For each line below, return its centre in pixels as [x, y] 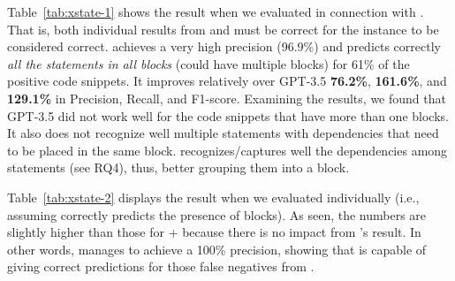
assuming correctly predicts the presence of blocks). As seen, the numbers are [217, 214]
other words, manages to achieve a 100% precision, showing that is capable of [217, 249]
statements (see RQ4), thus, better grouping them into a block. [178, 167]
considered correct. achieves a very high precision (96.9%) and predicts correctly [224, 46]
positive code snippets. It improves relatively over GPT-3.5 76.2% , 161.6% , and [227, 81]
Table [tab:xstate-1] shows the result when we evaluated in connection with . [216, 11]
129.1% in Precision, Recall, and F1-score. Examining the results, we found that [227, 98]
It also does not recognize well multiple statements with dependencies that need [223, 133]
